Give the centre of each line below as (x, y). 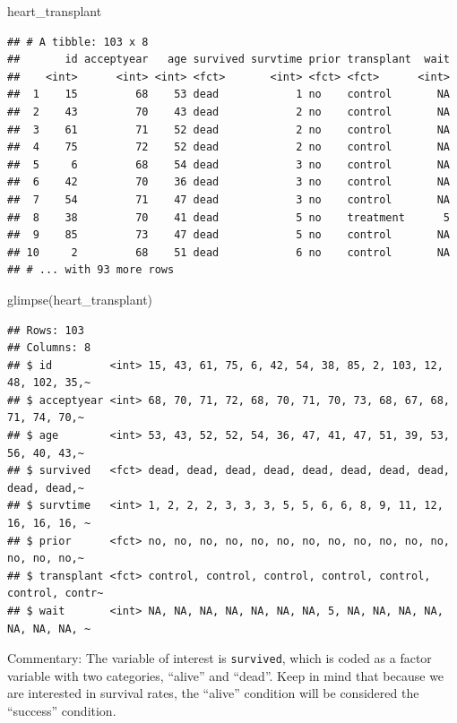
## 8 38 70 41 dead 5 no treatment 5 (228, 217)
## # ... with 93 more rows (91, 270)
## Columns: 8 (49, 348)
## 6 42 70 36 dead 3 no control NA (228, 182)
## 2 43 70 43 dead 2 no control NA (228, 112)
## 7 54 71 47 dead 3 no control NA (228, 199)
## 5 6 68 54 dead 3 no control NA (228, 164)
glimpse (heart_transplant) (80, 299)
